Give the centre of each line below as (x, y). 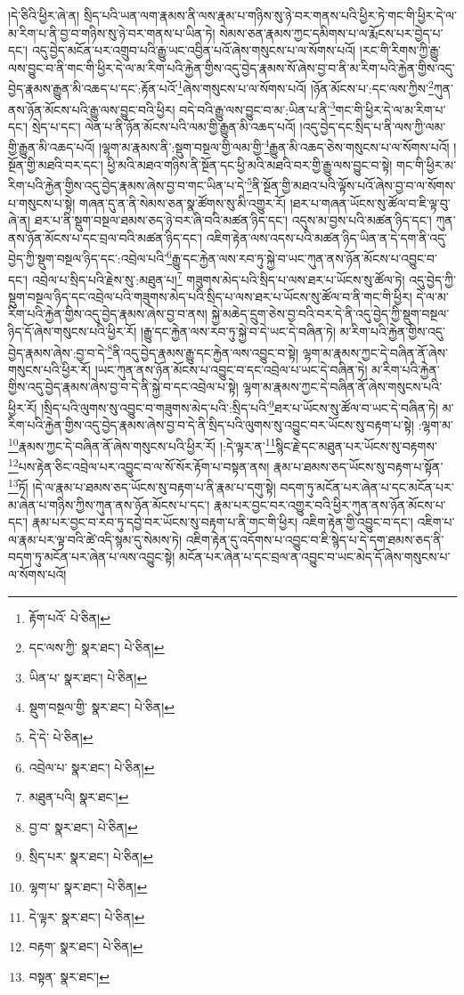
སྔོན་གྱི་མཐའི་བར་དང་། (56, 164)
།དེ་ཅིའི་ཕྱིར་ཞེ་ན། (44, 15)
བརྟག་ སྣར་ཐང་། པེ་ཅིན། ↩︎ (86, 946)
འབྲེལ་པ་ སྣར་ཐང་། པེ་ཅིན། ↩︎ (92, 767)
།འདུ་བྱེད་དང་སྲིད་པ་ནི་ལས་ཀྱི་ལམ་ (373, 126)
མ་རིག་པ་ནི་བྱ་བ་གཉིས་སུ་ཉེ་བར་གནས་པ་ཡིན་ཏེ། (112, 32)
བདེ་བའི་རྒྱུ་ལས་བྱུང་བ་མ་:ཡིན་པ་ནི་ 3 (257, 108)
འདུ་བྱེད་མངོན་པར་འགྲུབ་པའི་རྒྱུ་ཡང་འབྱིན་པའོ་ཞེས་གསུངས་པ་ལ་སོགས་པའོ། (194, 50)
